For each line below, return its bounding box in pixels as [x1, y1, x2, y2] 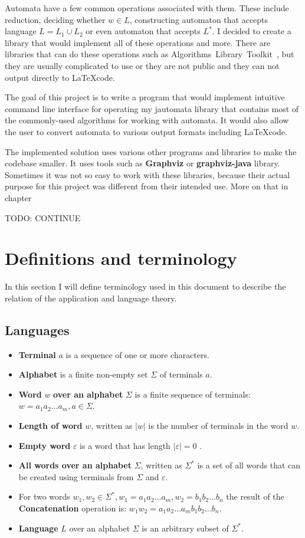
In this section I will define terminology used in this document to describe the [5, 280, 286, 293]
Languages [5, 320, 70, 339]
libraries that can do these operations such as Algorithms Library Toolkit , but [5, 48, 294, 60]
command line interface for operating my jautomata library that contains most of [5, 102, 299, 114]
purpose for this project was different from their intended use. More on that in [5, 180, 288, 192]
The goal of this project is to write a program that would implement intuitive [5, 91, 285, 103]
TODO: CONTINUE [5, 211, 81, 224]
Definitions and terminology [5, 246, 237, 270]
